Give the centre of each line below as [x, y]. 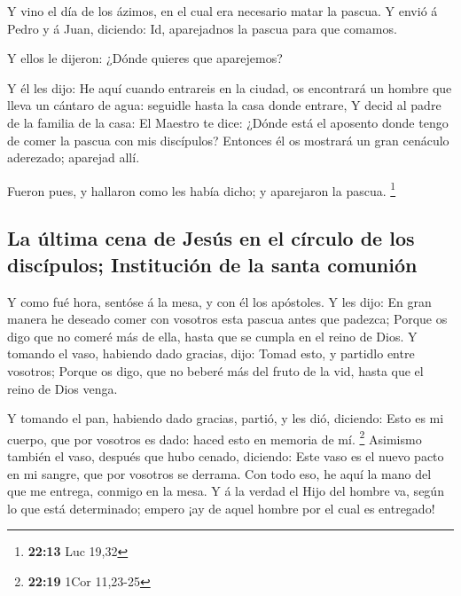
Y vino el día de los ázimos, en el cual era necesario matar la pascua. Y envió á [223, 11]
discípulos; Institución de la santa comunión [212, 264]
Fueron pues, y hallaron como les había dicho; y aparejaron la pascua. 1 [202, 189]
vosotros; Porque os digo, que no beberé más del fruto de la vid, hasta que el [215, 370]
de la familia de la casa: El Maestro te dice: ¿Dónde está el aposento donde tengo [228, 122]
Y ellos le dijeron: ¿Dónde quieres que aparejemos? [145, 58]
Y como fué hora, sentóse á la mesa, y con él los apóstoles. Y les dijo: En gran [219, 301]
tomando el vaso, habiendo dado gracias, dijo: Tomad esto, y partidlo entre [211, 353]
